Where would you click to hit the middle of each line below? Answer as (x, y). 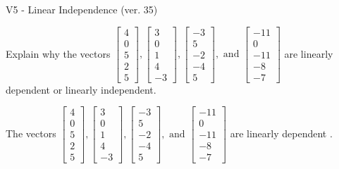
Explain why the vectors (58, 53)
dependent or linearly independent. (81, 89)
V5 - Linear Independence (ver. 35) (82, 9)
